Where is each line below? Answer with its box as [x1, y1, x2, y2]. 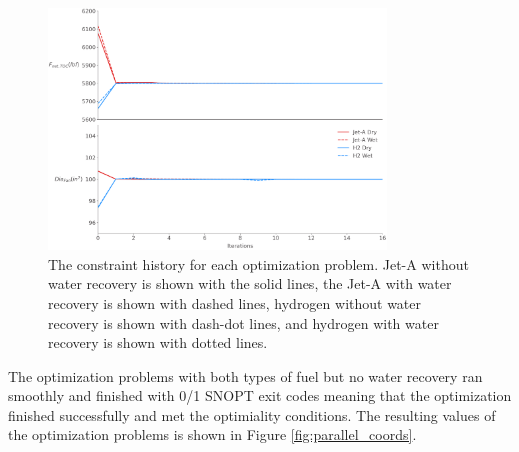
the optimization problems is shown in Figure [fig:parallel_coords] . [8, 424, 417, 445]
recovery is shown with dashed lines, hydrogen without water [48, 292, 422, 313]
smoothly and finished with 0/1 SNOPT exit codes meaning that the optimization [8, 385, 512, 406]
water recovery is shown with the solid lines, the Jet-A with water [48, 273, 452, 294]
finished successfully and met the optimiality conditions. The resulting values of [8, 404, 496, 425]
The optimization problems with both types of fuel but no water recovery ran [8, 365, 483, 386]
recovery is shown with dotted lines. [48, 332, 268, 353]
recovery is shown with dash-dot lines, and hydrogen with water [48, 312, 439, 333]
